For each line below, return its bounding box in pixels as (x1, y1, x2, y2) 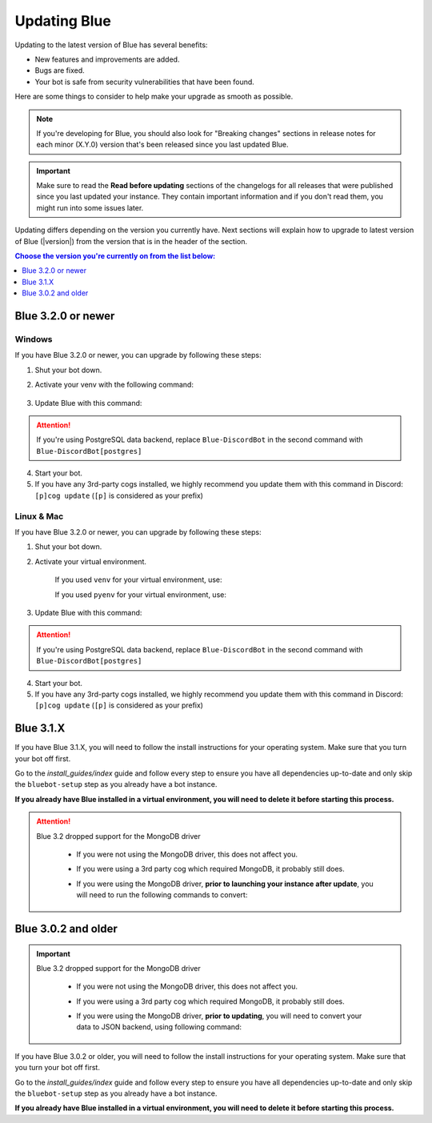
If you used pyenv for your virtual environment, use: (54, 589, 227, 600)
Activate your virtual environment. (34, 556, 147, 566)
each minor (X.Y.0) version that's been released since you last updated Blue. (36, 140, 289, 150)
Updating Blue (14, 12, 111, 30)
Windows (14, 333, 53, 344)
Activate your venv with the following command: (34, 380, 194, 390)
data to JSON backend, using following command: (76, 1022, 242, 1032)
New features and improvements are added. (34, 54, 180, 64)
